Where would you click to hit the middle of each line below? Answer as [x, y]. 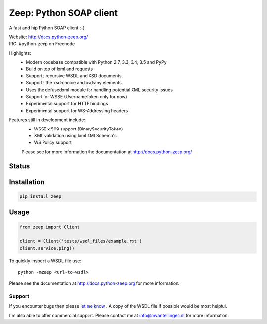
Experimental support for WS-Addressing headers [77, 110]
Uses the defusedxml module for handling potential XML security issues [99, 90]
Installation [27, 182]
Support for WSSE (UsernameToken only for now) [76, 97]
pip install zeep [41, 196]
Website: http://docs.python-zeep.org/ [48, 37]
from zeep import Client [50, 227]
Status [20, 166]
